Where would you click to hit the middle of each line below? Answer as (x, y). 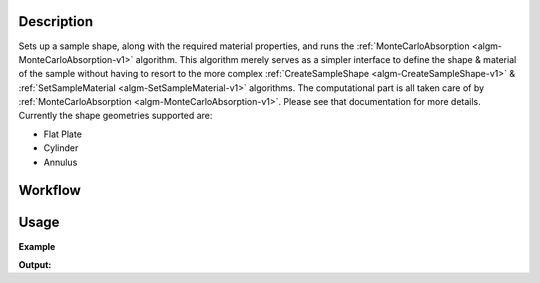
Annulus (60, 162)
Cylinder (61, 148)
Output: (35, 264)
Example (37, 246)
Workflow (50, 190)
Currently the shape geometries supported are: (115, 116)
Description (56, 21)
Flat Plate (62, 134)
